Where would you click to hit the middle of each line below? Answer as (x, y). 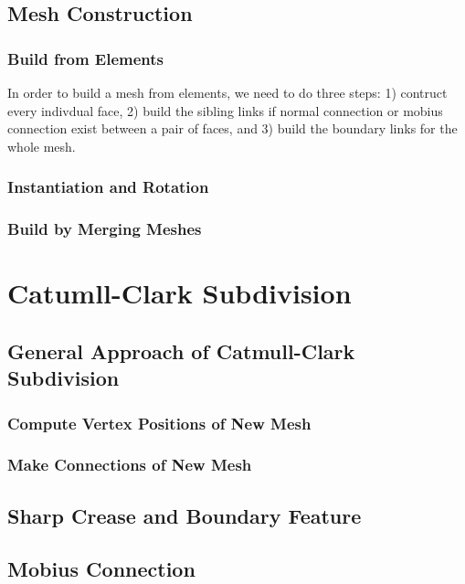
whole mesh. (42, 146)
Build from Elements (86, 58)
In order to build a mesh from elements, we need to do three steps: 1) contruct (227, 92)
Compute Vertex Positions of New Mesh (159, 423)
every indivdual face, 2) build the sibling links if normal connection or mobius (225, 110)
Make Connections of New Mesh (130, 465)
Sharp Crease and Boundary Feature (185, 515)
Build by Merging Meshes (105, 229)
